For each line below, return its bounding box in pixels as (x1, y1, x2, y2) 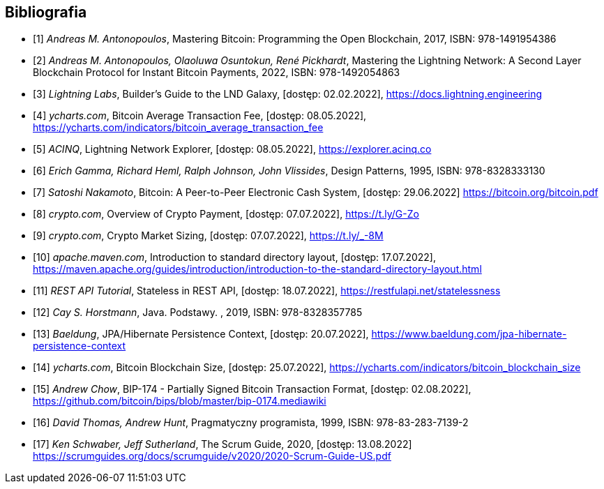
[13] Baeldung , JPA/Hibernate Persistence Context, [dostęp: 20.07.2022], (33, 328, 369, 340)
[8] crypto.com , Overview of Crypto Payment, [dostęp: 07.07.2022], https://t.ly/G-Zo (33, 208, 419, 220)
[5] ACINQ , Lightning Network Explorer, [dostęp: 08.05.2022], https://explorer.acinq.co (33, 143, 432, 156)
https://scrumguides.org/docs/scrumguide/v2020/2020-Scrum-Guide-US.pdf (33, 450, 391, 462)
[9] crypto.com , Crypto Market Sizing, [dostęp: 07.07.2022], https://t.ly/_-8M (33, 230, 384, 242)
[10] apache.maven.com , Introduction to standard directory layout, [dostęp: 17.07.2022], (33, 251, 436, 264)
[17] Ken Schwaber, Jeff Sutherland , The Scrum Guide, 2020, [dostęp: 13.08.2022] (33, 438, 412, 451)
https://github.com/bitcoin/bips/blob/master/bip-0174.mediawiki (33, 395, 326, 407)
